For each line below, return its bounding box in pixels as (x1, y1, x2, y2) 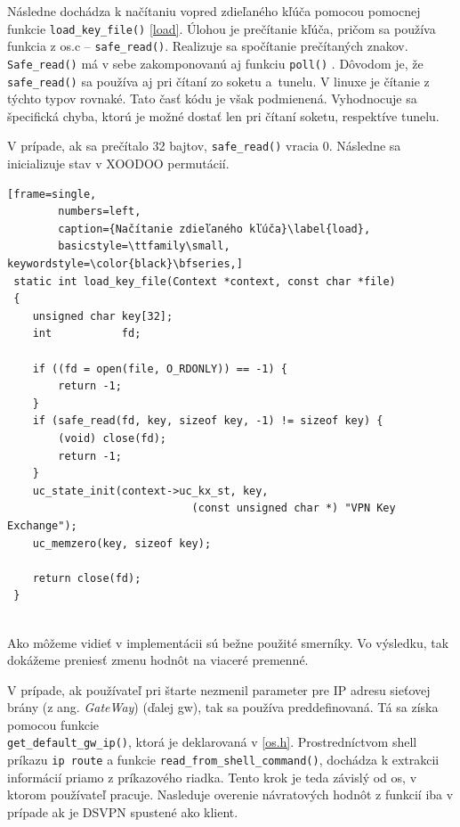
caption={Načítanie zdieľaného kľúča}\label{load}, (58, 222, 371, 235)
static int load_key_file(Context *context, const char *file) (13, 274, 396, 288)
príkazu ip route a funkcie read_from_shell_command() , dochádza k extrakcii (7, 750, 440, 769)
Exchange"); (7, 519, 77, 532)
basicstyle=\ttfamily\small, (58, 240, 230, 253)
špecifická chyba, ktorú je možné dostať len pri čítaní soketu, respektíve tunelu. (7, 106, 440, 125)
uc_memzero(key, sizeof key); (32, 536, 212, 550)
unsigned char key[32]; (32, 309, 174, 323)
